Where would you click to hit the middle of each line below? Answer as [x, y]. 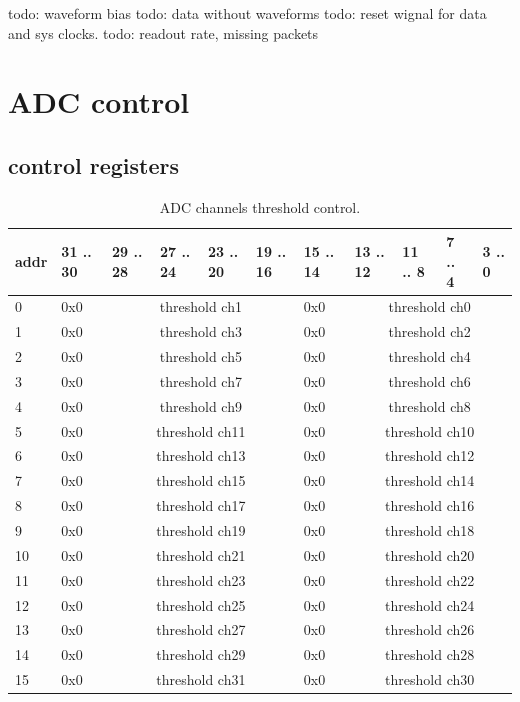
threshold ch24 [430, 604]
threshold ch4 [429, 356]
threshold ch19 [201, 529]
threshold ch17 [201, 505]
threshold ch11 [201, 430]
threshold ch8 [429, 405]
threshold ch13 [201, 455]
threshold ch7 [200, 380]
